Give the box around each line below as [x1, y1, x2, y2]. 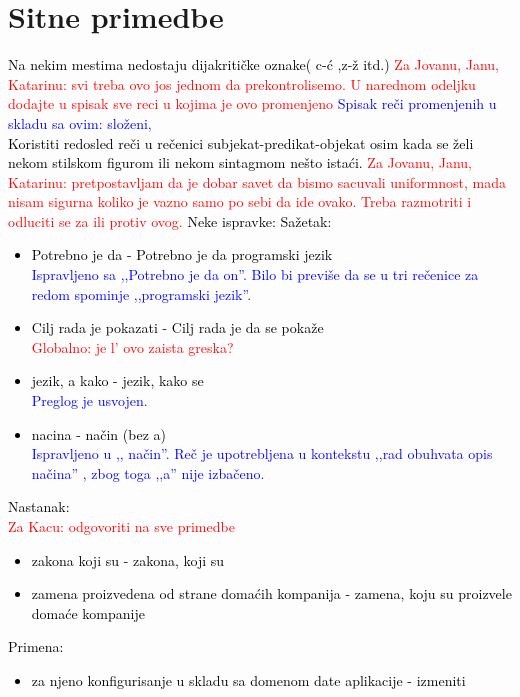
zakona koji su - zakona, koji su [31, 549, 225, 570]
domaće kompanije [31, 602, 145, 623]
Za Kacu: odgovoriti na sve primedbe [8, 516, 235, 536]
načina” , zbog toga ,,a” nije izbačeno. [31, 462, 265, 483]
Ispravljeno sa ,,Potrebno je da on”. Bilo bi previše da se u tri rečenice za [31, 264, 479, 285]
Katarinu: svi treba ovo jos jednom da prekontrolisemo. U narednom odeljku [8, 73, 476, 94]
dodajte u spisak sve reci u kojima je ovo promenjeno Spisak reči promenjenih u [8, 93, 497, 114]
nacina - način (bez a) [31, 423, 166, 444]
